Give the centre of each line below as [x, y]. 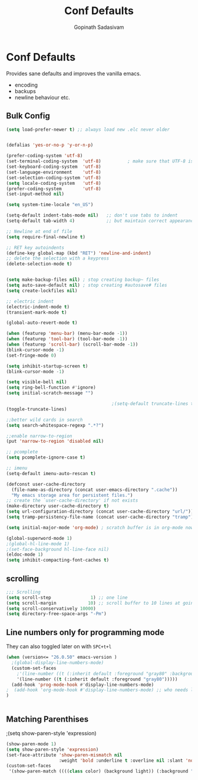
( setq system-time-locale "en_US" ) [50, 205]
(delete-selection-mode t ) [39, 264]
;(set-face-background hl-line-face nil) [58, 549]
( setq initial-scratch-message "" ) [50, 393]
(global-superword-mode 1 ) [39, 538]
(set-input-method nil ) [35, 194]
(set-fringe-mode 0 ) [32, 355]
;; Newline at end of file [39, 231]
